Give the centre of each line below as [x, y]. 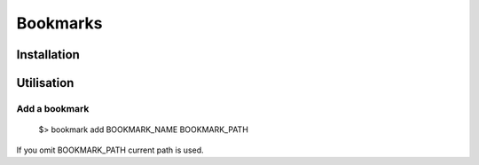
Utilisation [45, 83]
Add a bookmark [53, 108]
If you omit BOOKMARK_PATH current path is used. [110, 150]
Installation [48, 55]
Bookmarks [59, 23]
